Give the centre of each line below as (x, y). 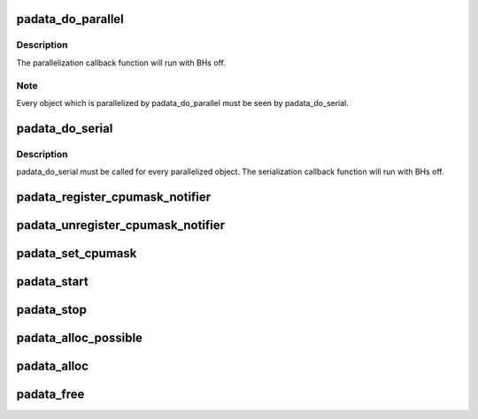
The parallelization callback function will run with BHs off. (121, 63)
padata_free (50, 394)
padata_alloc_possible (80, 337)
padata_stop (52, 309)
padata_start (52, 282)
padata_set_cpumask (77, 253)
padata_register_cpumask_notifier (114, 197)
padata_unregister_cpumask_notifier (121, 225)
